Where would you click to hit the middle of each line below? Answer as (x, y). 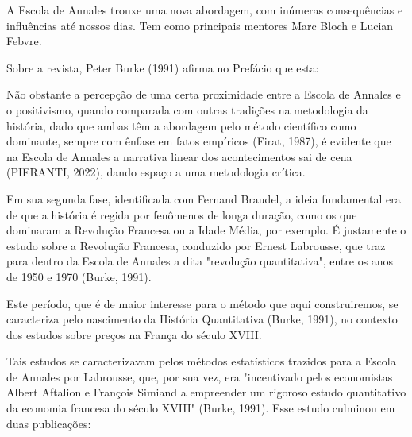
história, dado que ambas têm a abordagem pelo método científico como (181, 125)
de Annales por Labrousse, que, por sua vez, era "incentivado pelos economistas (200, 376)
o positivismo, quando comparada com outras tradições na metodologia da (187, 109)
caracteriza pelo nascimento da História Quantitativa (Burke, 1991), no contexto (202, 319)
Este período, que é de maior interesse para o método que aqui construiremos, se (202, 303)
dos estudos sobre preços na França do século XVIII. (134, 334)
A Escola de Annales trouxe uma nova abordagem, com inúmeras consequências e (205, 10)
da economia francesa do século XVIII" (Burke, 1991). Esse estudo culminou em (201, 408)
